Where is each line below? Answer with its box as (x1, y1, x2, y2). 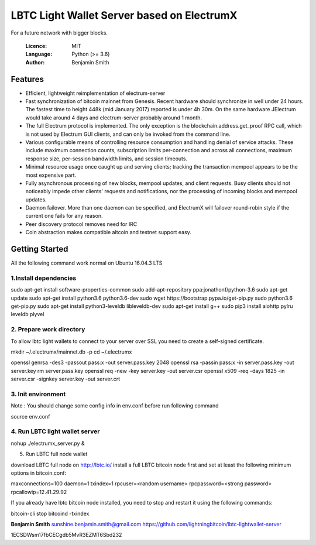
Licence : (25, 42, 47, 49)
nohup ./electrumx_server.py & (11, 440, 85, 447)
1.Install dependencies (11, 274, 77, 282)
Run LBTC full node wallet (25, 451, 88, 458)
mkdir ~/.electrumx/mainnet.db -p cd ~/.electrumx (11, 348, 132, 355)
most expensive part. (25, 172, 77, 179)
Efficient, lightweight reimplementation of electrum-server (25, 90, 166, 97)
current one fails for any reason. (25, 212, 103, 220)
